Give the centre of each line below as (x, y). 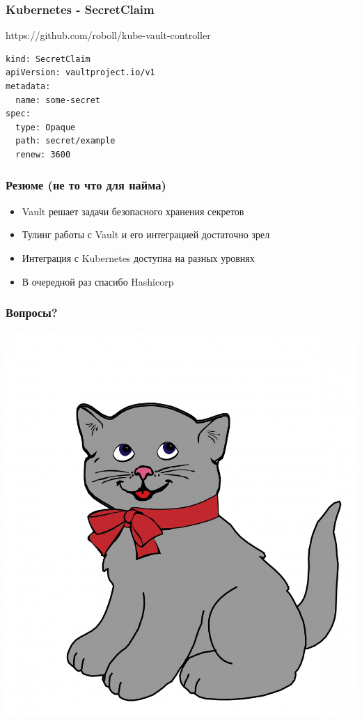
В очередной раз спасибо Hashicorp (98, 281)
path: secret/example (65, 141)
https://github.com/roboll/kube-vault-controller (108, 35)
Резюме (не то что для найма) (86, 185)
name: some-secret (58, 100)
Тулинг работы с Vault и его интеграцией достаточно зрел (146, 234)
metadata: (28, 86)
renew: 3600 (43, 154)
